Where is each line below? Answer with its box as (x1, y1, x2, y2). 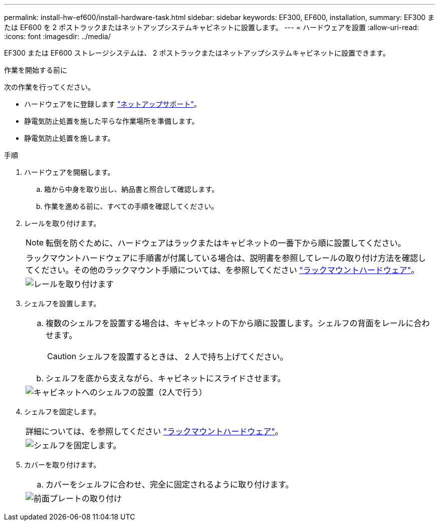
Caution (47, 351, 77, 361)
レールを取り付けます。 (24, 219, 101, 227)
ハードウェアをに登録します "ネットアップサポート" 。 (24, 100, 201, 108)
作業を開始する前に (4, 66, 67, 74)
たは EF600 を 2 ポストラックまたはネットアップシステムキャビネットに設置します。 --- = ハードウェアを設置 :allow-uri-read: (4, 23, 419, 32)
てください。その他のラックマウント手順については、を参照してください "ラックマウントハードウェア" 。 (26, 265, 419, 275)
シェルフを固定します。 (24, 407, 101, 416)
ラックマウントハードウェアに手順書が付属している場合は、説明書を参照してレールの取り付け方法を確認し (26, 253, 426, 263)
